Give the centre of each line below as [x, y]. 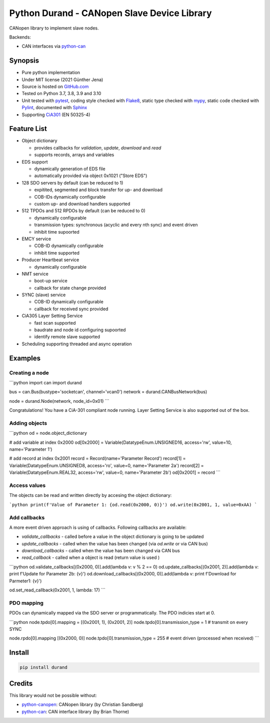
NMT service [35, 274]
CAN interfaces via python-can [54, 46]
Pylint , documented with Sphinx [54, 108]
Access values [27, 485]
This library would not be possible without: [53, 695]
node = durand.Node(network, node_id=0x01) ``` [59, 401]
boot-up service [51, 281]
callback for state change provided [70, 288]
